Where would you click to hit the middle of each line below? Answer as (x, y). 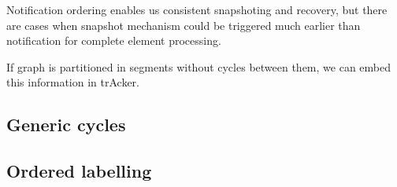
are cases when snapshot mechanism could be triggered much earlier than (184, 25)
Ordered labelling (79, 171)
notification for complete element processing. (114, 40)
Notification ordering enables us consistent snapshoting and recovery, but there (197, 9)
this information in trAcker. (73, 82)
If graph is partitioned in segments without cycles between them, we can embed (198, 66)
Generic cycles (66, 125)
